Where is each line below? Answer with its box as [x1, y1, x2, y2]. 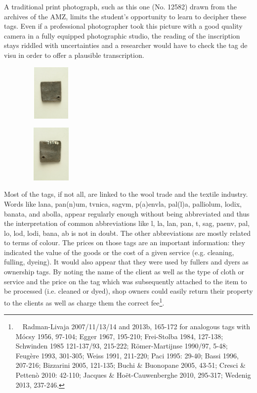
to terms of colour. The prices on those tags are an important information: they [4, 237, 245, 248]
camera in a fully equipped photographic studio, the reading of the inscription [4, 30, 240, 41]
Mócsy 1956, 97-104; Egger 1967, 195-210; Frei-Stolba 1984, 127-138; [15, 331, 223, 341]
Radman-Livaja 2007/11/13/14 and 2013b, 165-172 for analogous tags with [22, 321, 251, 332]
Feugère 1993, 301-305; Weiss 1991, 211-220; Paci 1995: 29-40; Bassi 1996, [15, 350, 239, 360]
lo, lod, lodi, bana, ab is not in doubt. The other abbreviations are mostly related [4, 227, 251, 238]
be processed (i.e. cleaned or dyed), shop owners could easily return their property [4, 286, 253, 296]
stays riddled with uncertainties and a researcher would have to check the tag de [4, 40, 248, 50]
